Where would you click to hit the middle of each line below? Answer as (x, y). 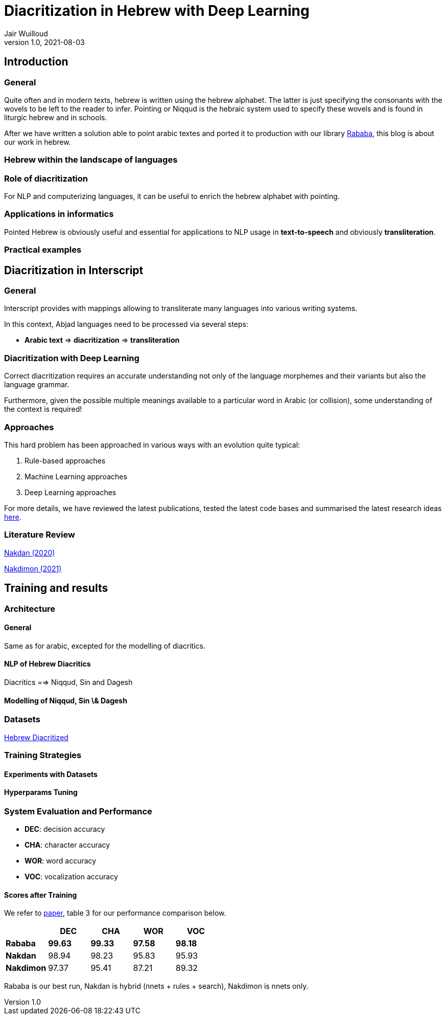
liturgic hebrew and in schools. (56, 117)
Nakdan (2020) (30, 552)
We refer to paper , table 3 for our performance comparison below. (115, 913)
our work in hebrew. (38, 142)
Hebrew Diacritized (36, 737)
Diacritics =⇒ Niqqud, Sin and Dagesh (68, 682)
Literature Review (40, 535)
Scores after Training (41, 895)
